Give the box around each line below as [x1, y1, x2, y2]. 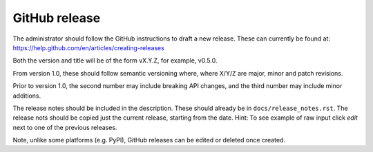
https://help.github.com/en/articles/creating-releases [12, 43, 165, 52]
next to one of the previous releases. [12, 123, 117, 131]
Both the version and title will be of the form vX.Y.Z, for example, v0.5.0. [12, 56, 218, 65]
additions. [12, 91, 41, 100]
